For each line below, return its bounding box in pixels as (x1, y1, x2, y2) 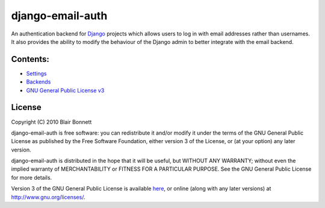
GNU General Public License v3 (26, 87, 105, 94)
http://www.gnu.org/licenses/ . (11, 193, 85, 201)
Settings (26, 70, 47, 77)
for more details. (11, 174, 52, 181)
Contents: (11, 54, 49, 64)
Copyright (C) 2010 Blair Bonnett (11, 118, 92, 126)
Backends (26, 78, 51, 85)
